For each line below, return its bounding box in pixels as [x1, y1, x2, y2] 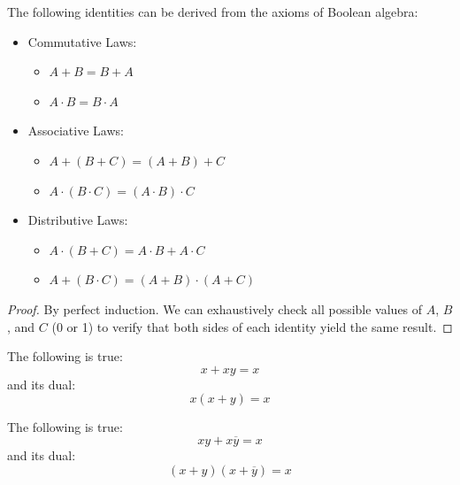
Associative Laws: [27, 121, 124, 140]
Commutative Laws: [27, 32, 137, 50]
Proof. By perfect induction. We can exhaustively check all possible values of [7, 299, 423, 318]
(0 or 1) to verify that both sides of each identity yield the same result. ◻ [51, 317, 453, 335]
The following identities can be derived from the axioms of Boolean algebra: [7, 3, 418, 20]
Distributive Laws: [27, 211, 128, 229]
